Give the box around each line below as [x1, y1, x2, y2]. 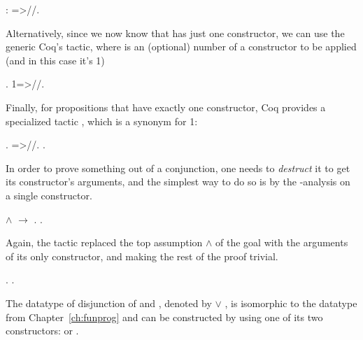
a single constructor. [6, 187, 92, 202]
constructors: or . [6, 323, 79, 338]
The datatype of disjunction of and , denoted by [6, 295, 212, 310]
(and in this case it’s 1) [6, 52, 105, 67]
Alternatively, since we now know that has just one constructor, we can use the [6, 25, 345, 40]
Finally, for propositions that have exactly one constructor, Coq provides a [6, 99, 326, 114]
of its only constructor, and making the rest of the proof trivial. [6, 248, 278, 263]
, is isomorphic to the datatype [225, 295, 357, 310]
